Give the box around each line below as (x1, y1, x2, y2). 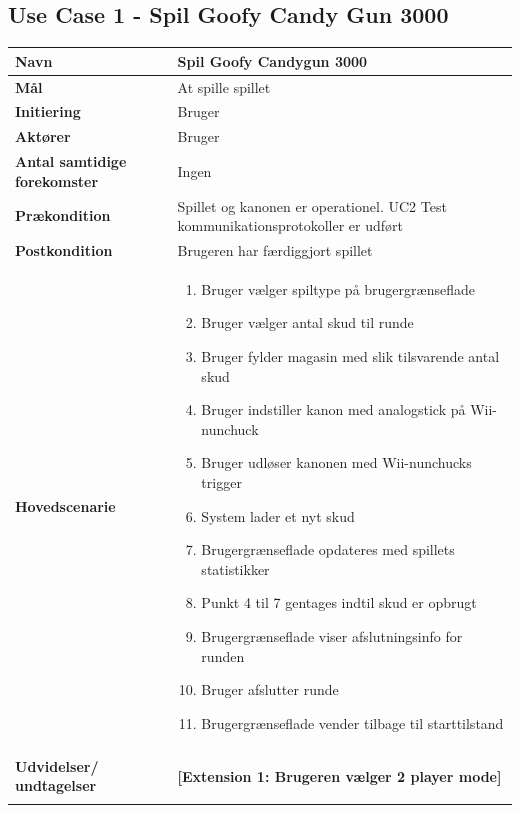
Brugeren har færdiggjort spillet (177, 239, 373, 260)
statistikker (201, 558, 270, 579)
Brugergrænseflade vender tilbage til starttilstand (201, 712, 504, 733)
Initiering (15, 101, 81, 122)
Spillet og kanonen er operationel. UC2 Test (177, 195, 447, 216)
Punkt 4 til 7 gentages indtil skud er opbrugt (201, 592, 477, 613)
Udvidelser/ (15, 755, 99, 776)
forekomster (15, 170, 99, 191)
